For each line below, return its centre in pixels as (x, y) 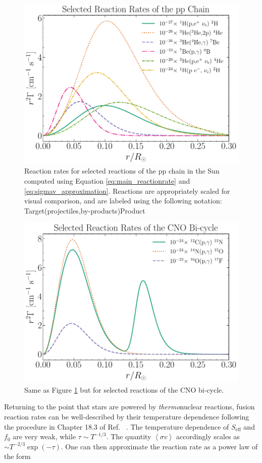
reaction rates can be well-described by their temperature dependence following (127, 416)
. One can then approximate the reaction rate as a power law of (159, 446)
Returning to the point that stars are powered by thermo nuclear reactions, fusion (129, 407)
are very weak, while (44, 436)
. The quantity (129, 436)
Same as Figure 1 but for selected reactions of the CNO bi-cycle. (124, 389)
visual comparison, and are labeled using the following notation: (123, 201)
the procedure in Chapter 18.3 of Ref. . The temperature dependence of (117, 426)
